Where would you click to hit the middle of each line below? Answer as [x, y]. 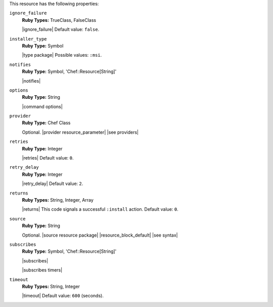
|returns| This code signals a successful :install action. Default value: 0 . [100, 209]
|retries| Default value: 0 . [48, 158]
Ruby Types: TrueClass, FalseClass [59, 20]
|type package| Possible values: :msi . [62, 55]
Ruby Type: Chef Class [46, 123]
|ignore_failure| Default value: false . [61, 29]
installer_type [28, 39]
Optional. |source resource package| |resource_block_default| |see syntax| [100, 235]
